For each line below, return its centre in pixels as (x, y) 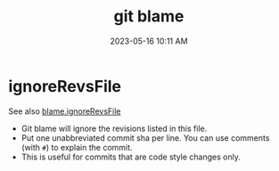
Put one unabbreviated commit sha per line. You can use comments (145, 138)
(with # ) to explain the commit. (77, 147)
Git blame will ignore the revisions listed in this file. (114, 128)
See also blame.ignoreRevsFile (65, 111)
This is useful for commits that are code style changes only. (131, 157)
